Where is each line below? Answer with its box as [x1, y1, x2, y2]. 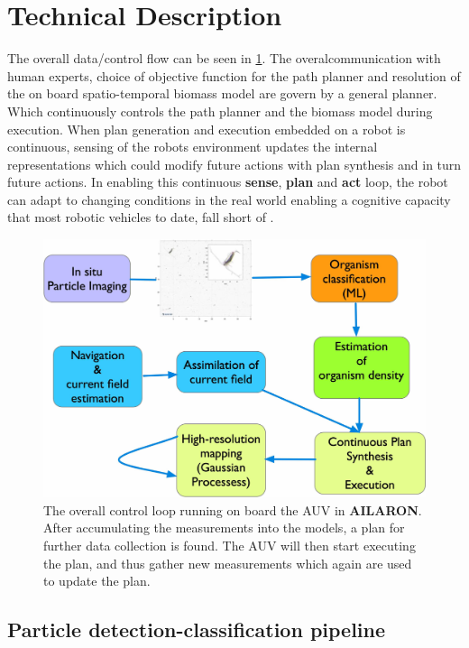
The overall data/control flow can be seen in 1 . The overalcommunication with [7, 49, 441, 68]
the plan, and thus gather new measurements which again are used [43, 553, 412, 572]
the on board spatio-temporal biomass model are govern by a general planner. [7, 84, 437, 103]
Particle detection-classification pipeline [7, 616, 386, 643]
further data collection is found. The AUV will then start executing [43, 535, 416, 554]
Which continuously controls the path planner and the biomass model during [7, 101, 433, 120]
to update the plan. [43, 571, 151, 590]
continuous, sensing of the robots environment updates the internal [7, 137, 378, 156]
